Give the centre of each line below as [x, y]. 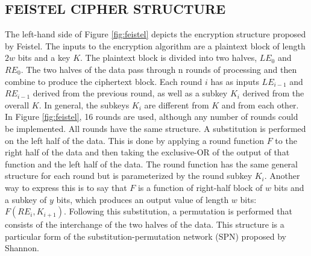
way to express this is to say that [66, 187]
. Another [282, 176]
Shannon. [22, 248]
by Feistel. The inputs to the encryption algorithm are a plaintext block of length [155, 45]
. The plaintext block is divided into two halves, [169, 58]
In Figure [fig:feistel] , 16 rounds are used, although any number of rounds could [152, 117]
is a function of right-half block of [200, 187]
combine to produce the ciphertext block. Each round [104, 81]
